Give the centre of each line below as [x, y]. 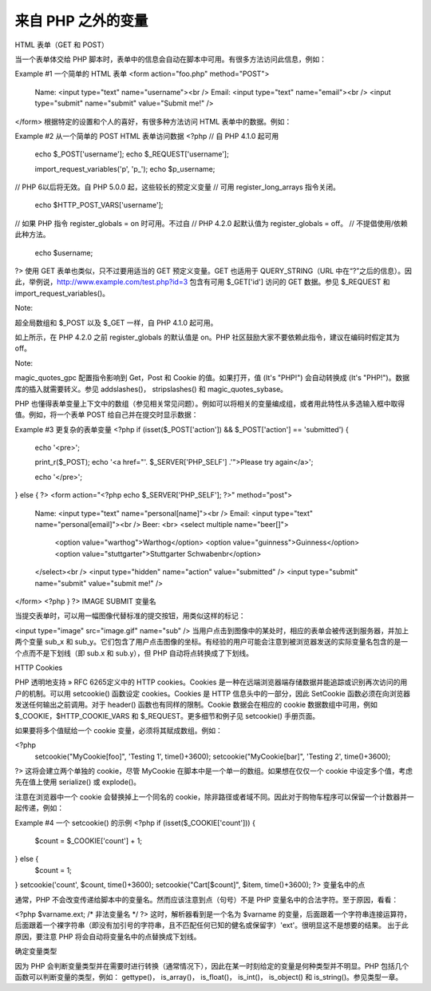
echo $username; [64, 252]
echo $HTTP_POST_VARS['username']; [99, 205]
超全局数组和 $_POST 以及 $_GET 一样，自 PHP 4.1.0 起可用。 [116, 323]
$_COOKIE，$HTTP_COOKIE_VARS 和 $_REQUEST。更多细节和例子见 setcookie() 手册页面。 [167, 716]
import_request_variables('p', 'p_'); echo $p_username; [125, 168]
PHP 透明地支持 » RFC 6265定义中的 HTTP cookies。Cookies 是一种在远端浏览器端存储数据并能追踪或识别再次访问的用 [211, 682]
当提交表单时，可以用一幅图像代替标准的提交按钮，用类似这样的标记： [130, 616]
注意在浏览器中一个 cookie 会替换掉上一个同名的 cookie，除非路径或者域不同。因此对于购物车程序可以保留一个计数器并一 [214, 797]
